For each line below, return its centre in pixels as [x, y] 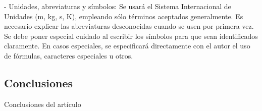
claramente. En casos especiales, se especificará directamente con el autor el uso [127, 46]
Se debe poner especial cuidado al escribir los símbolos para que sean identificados [131, 36]
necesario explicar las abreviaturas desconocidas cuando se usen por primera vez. [129, 26]
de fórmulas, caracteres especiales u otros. [69, 55]
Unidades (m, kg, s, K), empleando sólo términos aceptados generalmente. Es [124, 16]
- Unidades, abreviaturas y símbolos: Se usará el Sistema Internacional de [118, 6]
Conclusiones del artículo [43, 104]
